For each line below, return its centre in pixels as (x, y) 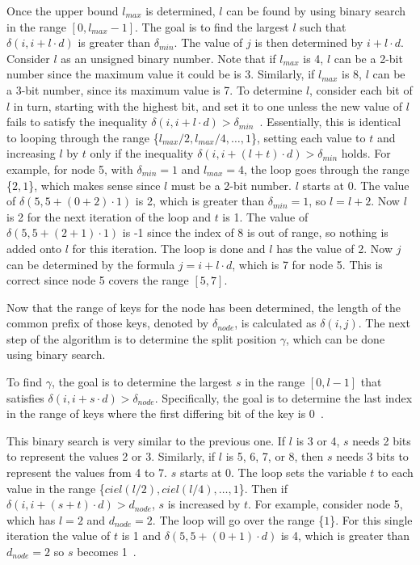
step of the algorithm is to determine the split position (142, 338)
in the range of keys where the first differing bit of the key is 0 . (165, 413)
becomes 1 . (107, 551)
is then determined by (309, 42)
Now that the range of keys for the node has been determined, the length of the (204, 307)
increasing (31, 153)
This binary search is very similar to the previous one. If (146, 440)
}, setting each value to (308, 137)
